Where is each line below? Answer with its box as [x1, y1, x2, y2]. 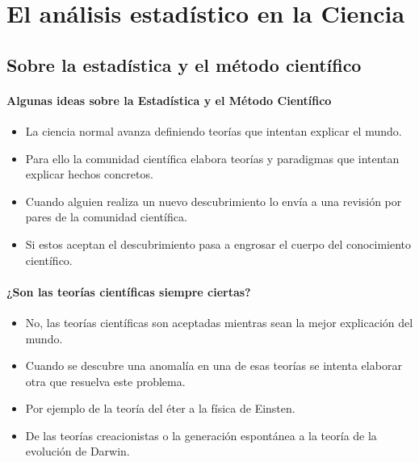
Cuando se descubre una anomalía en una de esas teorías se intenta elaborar [25, 357, 402, 374]
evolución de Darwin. [25, 443, 130, 460]
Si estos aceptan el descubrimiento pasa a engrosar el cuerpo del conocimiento [25, 235, 412, 252]
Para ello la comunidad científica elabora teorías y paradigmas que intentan [25, 149, 400, 166]
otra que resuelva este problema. [25, 372, 186, 389]
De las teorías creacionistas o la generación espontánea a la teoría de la [25, 426, 377, 443]
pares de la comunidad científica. [25, 208, 187, 225]
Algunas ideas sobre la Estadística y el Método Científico [6, 91, 332, 108]
